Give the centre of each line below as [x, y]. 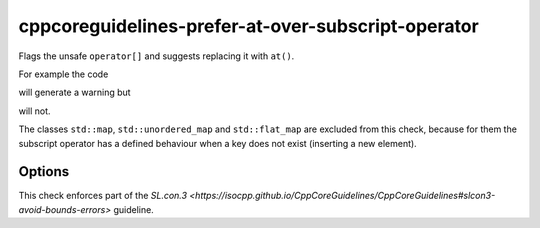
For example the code [63, 74]
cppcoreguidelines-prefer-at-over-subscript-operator [248, 26]
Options [44, 171]
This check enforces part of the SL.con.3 [103, 196]
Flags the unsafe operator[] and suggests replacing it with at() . [156, 56]
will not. [34, 111]
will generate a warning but [74, 92]
